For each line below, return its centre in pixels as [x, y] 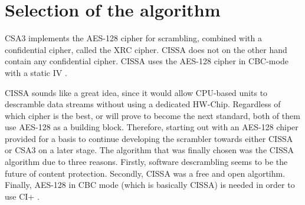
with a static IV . [36, 72]
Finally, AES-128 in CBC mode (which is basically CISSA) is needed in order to [150, 185]
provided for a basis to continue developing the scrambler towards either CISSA [149, 138]
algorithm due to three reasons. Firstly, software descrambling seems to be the [146, 162]
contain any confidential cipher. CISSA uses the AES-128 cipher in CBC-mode [147, 61]
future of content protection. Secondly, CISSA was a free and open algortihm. [145, 173]
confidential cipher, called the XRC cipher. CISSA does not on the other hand [146, 49]
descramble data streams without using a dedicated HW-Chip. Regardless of [143, 104]
